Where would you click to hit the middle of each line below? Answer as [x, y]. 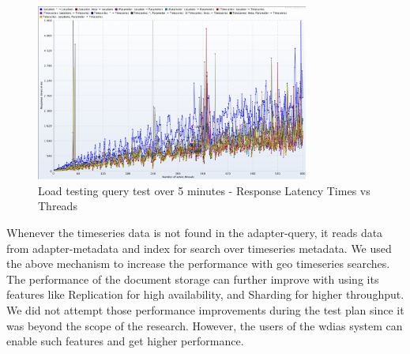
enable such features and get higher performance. [125, 341]
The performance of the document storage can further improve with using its [193, 279]
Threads [58, 206]
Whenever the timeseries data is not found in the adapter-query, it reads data [195, 233]
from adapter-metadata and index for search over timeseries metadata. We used [199, 248]
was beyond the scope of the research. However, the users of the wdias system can [205, 325]
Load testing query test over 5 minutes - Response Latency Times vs [204, 190]
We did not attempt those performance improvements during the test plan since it [205, 310]
